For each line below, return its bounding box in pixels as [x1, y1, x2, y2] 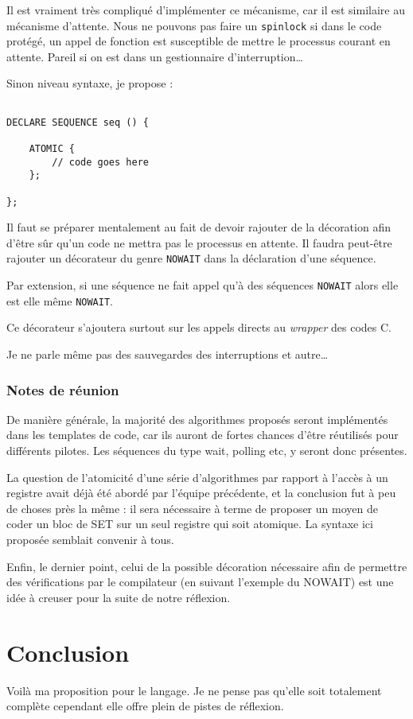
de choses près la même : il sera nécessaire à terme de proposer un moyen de [6, 499, 378, 516]
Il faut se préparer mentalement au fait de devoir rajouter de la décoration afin [6, 219, 391, 235]
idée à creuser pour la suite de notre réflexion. [6, 589, 231, 605]
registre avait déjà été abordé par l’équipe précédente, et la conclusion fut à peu [6, 484, 396, 501]
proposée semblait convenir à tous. [6, 531, 174, 547]
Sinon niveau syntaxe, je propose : [6, 75, 173, 91]
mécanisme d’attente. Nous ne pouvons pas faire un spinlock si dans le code [6, 17, 382, 33]
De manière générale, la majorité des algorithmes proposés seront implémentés [6, 410, 388, 427]
